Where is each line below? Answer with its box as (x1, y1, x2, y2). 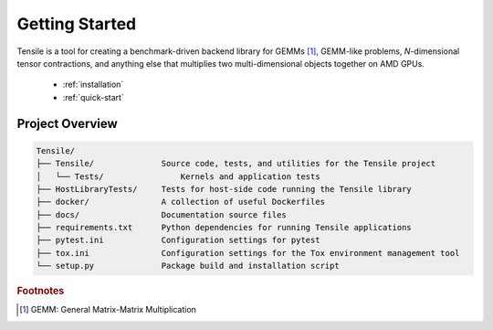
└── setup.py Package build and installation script (36, 261, 340, 271)
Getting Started (16, 14, 137, 34)
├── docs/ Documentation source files (36, 209, 287, 219)
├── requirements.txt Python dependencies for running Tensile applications (36, 222, 413, 233)
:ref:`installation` (62, 79, 124, 90)
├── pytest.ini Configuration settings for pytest (36, 235, 320, 246)
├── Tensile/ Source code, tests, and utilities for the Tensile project (36, 158, 436, 169)
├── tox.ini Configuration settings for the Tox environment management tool (36, 248, 460, 258)
